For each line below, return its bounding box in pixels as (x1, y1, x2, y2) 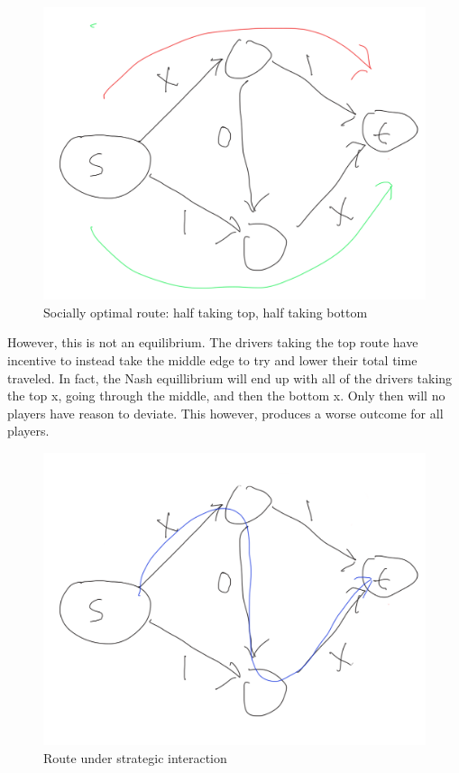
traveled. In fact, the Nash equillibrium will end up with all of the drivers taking (7, 368, 453, 387)
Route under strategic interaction (43, 748, 227, 767)
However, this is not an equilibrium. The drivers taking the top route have (7, 333, 418, 352)
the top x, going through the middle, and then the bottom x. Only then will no (7, 386, 445, 405)
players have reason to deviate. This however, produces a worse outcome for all (7, 403, 444, 422)
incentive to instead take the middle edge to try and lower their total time (7, 350, 418, 369)
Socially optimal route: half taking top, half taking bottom (43, 302, 368, 321)
